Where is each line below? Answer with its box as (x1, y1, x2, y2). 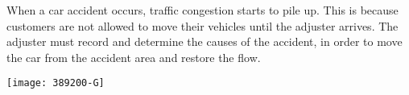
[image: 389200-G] (6, 77, 105, 89)
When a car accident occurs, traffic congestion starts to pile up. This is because (6, 2, 399, 18)
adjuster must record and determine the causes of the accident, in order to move (6, 33, 403, 50)
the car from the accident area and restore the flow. (6, 48, 261, 65)
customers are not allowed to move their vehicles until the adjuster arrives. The (6, 17, 399, 34)
